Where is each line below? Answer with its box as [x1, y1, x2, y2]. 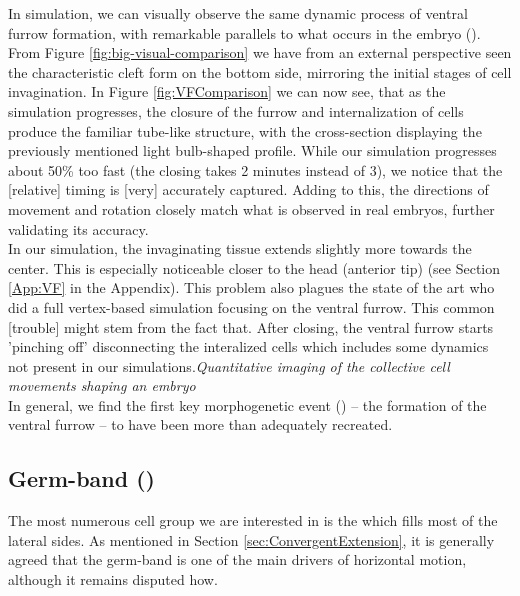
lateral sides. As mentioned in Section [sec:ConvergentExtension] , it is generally [8, 529, 495, 550]
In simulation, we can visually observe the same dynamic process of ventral [8, 3, 468, 23]
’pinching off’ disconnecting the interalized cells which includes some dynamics [8, 336, 489, 357]
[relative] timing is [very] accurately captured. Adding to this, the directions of [8, 179, 489, 200]
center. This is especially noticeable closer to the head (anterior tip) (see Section [8, 257, 501, 278]
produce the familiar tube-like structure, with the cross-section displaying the [8, 120, 482, 141]
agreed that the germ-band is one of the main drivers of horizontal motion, [8, 549, 467, 570]
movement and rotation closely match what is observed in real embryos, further [8, 198, 495, 219]
